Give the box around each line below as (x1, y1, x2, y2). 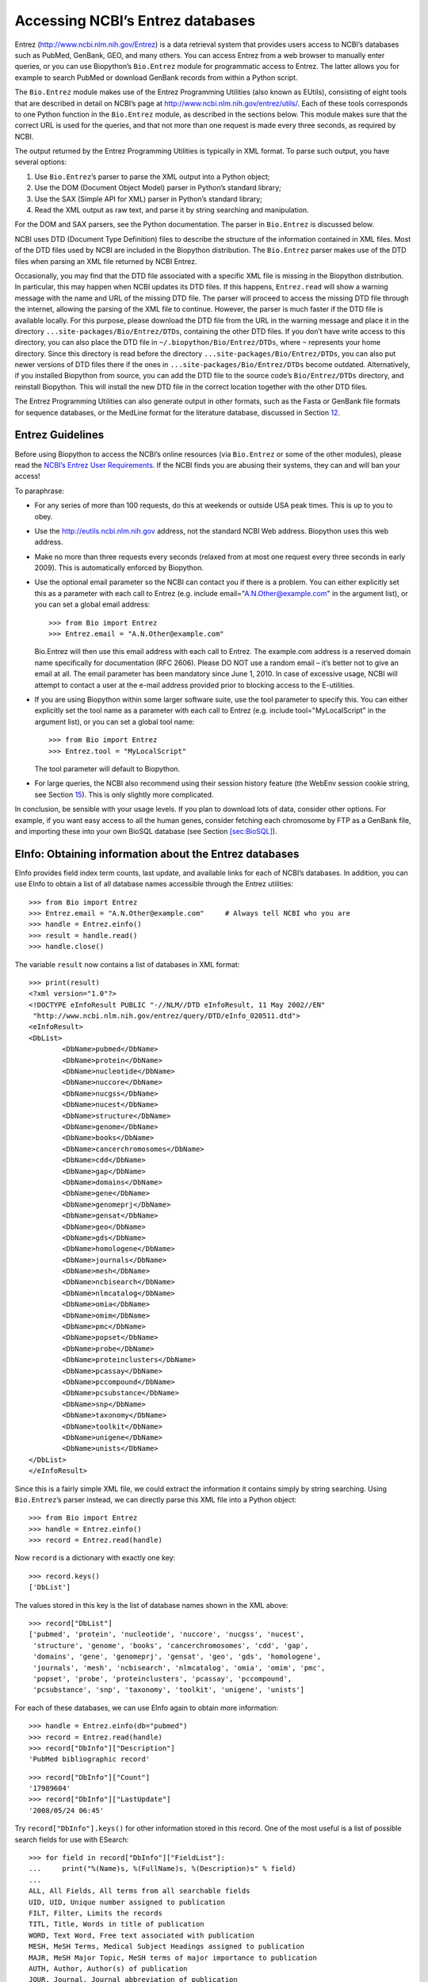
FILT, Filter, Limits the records (29, 1909, 162, 1918)
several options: (14, 157, 67, 166)
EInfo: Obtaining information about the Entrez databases (14, 847, 300, 860)
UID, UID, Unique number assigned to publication (29, 1897, 226, 1907)
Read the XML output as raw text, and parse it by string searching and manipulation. (34, 205, 309, 215)
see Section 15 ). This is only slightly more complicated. (34, 790, 214, 799)
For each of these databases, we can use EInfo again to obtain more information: (14, 1703, 279, 1712)
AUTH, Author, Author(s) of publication (29, 1964, 188, 1973)
